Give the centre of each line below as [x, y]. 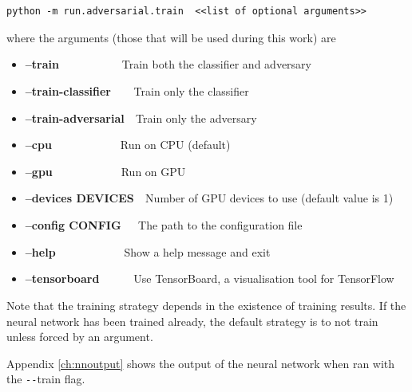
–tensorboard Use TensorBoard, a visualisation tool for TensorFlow [210, 278]
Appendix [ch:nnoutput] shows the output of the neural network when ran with [201, 363]
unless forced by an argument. [80, 337]
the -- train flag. [46, 379]
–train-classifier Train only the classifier [137, 90]
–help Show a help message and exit [148, 251]
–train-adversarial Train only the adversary [141, 118]
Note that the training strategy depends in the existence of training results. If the [206, 306]
